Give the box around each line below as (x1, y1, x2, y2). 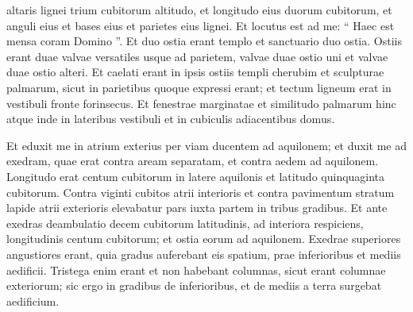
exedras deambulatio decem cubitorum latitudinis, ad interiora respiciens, (6, 214, 364, 231)
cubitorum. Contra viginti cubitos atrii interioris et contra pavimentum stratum (6, 183, 395, 200)
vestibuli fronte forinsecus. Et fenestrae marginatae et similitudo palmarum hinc (6, 94, 396, 111)
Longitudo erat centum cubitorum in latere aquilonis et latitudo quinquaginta (6, 168, 385, 184)
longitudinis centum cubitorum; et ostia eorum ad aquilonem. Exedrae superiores (6, 230, 401, 247)
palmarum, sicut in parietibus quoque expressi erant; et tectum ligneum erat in (6, 79, 392, 95)
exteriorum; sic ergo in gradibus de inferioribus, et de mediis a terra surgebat (6, 277, 382, 294)
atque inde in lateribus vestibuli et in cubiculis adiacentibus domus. (6, 110, 335, 127)
